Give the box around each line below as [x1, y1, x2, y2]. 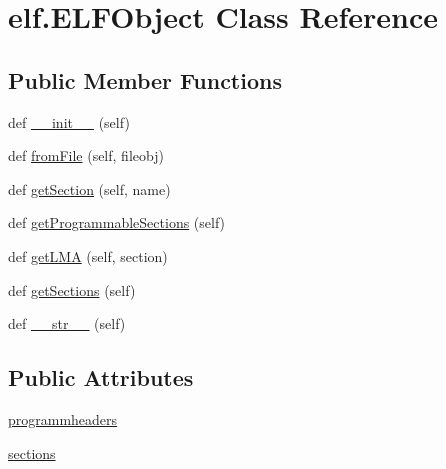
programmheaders [8, 408, 118, 429]
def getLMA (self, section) [8, 245, 168, 266]
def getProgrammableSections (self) [8, 212, 226, 233]
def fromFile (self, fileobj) [8, 145, 164, 166]
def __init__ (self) [8, 111, 130, 132]
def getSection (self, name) [8, 178, 171, 199]
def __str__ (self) [8, 313, 126, 334]
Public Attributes [8, 362, 194, 393]
